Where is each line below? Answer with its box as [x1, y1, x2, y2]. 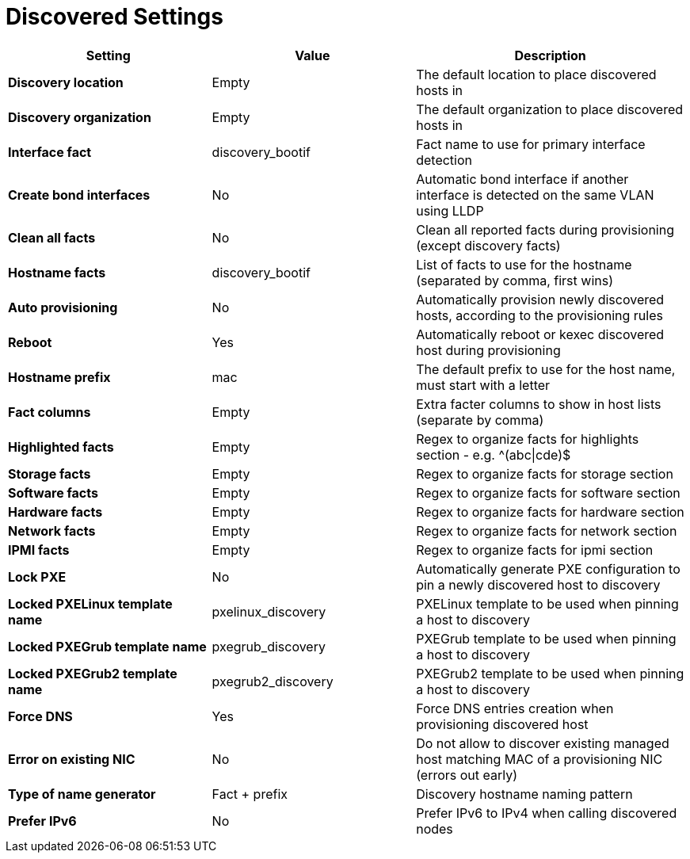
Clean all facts [8, 229, 96, 246]
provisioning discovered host [416, 716, 589, 732]
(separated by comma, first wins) [416, 272, 613, 288]
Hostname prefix [8, 368, 111, 385]
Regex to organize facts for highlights [416, 430, 639, 447]
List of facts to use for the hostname [416, 256, 632, 273]
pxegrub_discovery [212, 638, 326, 655]
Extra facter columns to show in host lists [416, 395, 661, 412]
